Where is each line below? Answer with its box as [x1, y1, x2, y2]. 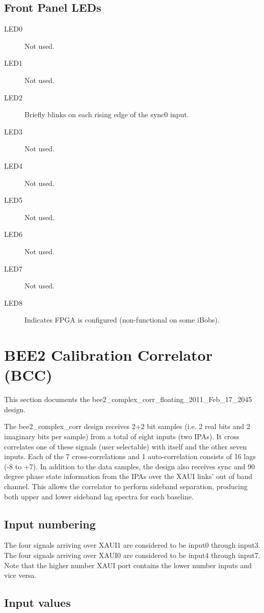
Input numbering [4, 516, 96, 531]
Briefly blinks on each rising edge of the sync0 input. [24, 109, 189, 120]
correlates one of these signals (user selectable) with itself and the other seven [4, 441, 247, 451]
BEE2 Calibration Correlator [4, 344, 213, 365]
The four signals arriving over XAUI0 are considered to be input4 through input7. [4, 549, 260, 560]
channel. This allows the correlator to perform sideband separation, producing [4, 481, 248, 491]
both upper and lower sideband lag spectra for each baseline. [4, 491, 194, 501]
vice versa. [4, 570, 37, 580]
